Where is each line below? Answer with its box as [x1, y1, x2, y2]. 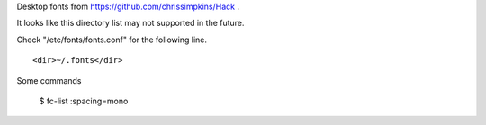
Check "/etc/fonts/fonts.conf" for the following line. [16, 34, 207, 45]
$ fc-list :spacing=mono [39, 95, 129, 106]
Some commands [16, 75, 82, 85]
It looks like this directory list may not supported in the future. [16, 18, 245, 29]
